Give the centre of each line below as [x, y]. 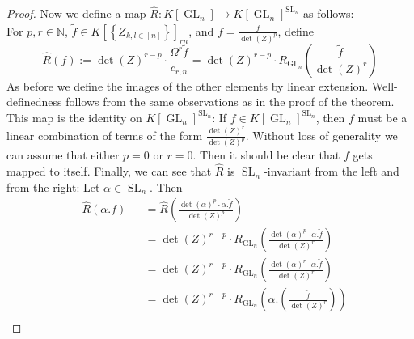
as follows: [329, 13]
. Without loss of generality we [321, 135]
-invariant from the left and [332, 171]
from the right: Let [53, 186]
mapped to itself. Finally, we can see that [109, 171]
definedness [34, 102]
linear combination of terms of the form [105, 135]
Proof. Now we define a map [76, 13]
